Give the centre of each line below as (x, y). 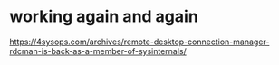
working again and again (104, 17)
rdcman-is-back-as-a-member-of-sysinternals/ (98, 51)
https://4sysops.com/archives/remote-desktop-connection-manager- (139, 42)
